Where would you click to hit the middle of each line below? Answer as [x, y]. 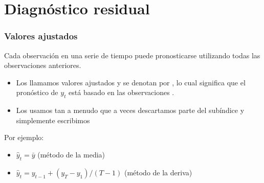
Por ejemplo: [24, 137]
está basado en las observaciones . [122, 92]
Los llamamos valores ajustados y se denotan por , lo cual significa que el [131, 82]
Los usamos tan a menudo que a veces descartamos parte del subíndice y [130, 110]
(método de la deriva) [158, 172]
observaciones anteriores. [43, 65]
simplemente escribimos [53, 120]
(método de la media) [71, 154]
